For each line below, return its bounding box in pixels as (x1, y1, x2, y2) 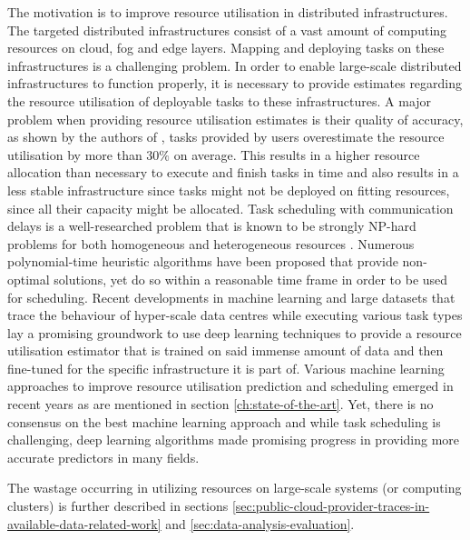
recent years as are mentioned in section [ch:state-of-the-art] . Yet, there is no (7, 395, 434, 414)
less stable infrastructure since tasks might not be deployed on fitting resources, (7, 180, 450, 199)
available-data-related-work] (7, 514, 162, 533)
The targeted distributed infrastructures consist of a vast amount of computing (7, 20, 447, 39)
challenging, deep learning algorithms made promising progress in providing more (7, 430, 460, 449)
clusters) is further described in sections (7, 496, 229, 515)
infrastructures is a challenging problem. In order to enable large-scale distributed (7, 55, 462, 75)
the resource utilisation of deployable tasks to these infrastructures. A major (7, 91, 432, 110)
